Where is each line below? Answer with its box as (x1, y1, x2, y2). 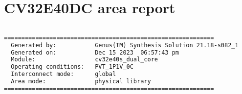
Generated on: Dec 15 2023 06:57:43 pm (11, 49, 179, 56)
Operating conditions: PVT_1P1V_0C (11, 63, 133, 71)
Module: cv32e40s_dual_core (11, 56, 158, 63)
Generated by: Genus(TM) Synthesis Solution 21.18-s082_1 (11, 41, 239, 49)
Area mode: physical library (11, 78, 151, 85)
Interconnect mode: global (11, 71, 116, 78)
